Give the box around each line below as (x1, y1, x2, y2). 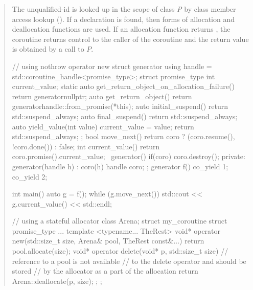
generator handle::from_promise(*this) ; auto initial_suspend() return (12, 101, 228, 111)
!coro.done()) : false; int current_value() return (12, 141, 160, 151)
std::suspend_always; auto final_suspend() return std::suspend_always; (12, 110, 238, 121)
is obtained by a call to (12, 43, 84, 54)
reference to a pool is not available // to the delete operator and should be (12, 255, 246, 266)
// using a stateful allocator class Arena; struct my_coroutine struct (12, 215, 227, 226)
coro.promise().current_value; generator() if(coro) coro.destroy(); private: (12, 151, 245, 162)
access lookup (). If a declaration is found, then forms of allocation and (12, 13, 235, 24)
